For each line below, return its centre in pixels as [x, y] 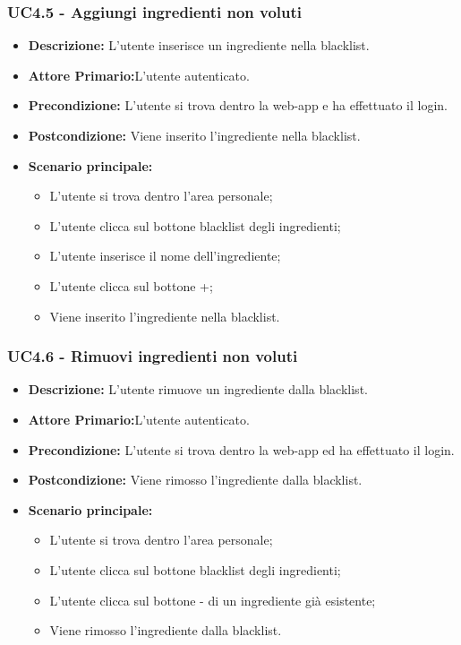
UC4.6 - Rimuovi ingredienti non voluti [153, 356]
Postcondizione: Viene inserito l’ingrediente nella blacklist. [194, 135]
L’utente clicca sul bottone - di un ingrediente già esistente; [213, 600]
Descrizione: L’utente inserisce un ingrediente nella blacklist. [199, 45]
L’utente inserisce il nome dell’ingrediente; [165, 256]
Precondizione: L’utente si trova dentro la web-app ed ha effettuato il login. [241, 449]
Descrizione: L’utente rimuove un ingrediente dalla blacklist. [198, 389]
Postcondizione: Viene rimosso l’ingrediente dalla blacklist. [195, 480]
